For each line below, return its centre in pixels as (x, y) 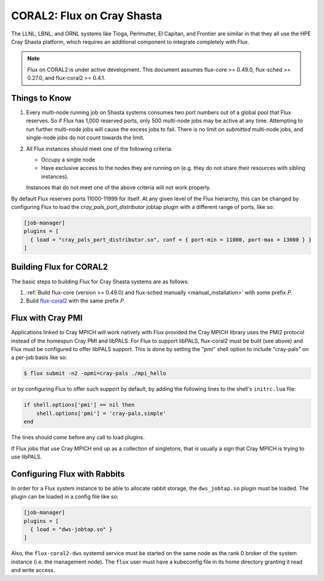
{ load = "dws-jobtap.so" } (71, 529)
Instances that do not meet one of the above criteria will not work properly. (118, 188)
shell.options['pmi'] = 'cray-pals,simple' (101, 413)
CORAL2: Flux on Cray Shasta (86, 16)
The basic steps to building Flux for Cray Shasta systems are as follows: (100, 281)
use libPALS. (26, 457)
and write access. (33, 570)
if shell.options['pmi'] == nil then (79, 405)
